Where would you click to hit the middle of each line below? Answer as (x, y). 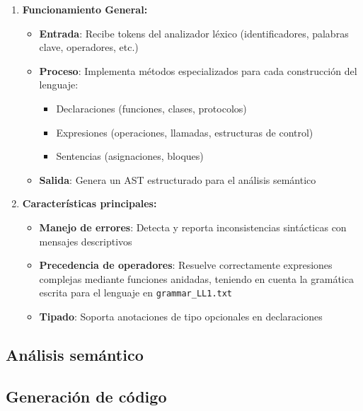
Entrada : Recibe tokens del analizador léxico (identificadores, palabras (194, 33)
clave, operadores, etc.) (89, 47)
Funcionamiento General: (85, 9)
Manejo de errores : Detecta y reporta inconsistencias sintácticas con (193, 227)
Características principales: (90, 203)
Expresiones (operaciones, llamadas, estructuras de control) (185, 132)
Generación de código (86, 396)
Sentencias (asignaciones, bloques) (130, 156)
